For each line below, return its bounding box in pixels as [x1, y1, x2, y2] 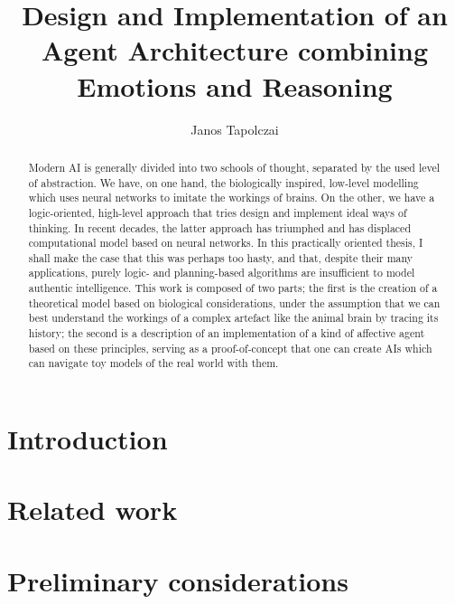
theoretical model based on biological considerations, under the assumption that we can [28, 295, 441, 310]
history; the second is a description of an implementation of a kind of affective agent [28, 326, 425, 341]
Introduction [7, 420, 168, 458]
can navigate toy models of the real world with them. [28, 355, 279, 371]
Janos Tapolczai [190, 119, 279, 138]
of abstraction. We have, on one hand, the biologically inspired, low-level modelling [28, 175, 419, 190]
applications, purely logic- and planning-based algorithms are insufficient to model [28, 265, 415, 280]
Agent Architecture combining [42, 32, 428, 69]
